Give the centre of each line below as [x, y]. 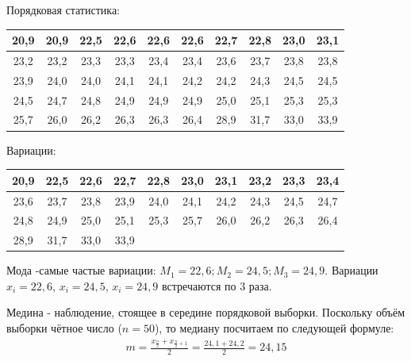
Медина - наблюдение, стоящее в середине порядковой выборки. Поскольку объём [206, 312]
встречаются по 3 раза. [217, 285]
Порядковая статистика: [63, 10]
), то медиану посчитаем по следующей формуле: [274, 328]
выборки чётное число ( [64, 328]
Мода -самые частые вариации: [81, 270]
